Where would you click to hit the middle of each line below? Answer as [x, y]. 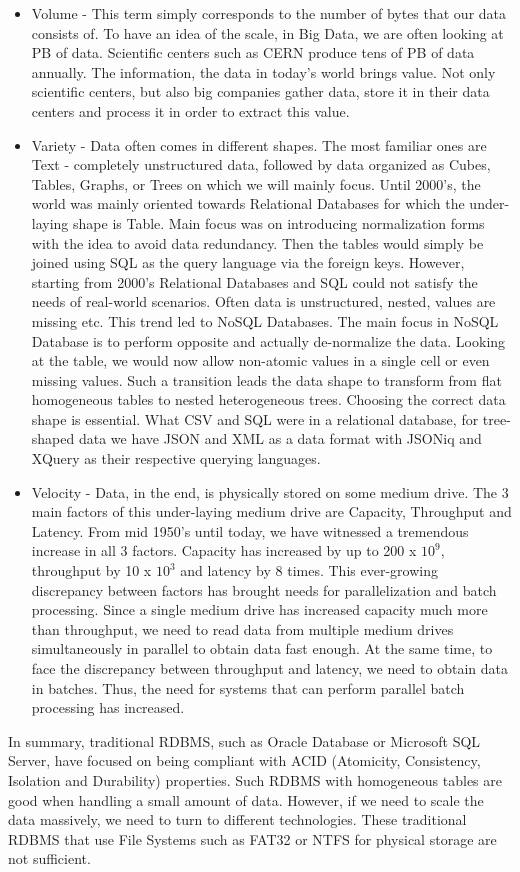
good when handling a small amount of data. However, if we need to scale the [246, 799]
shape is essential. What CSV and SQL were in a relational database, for [255, 418]
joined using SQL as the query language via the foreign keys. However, [248, 262]
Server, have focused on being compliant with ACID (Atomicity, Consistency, [244, 760]
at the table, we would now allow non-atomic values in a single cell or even [260, 360]
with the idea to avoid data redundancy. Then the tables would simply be [257, 242]
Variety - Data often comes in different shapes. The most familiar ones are [259, 144]
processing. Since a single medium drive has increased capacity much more [259, 609]
